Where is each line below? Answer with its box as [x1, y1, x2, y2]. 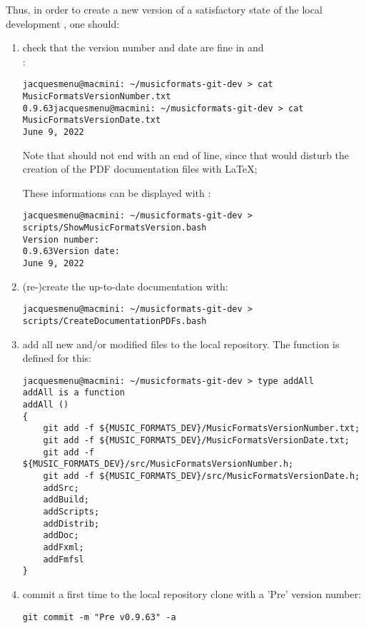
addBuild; [43, 495, 89, 505]
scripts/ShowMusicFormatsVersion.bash [22, 223, 207, 233]
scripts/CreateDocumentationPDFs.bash [22, 315, 207, 326]
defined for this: [22, 350, 91, 365]
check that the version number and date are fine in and [22, 40, 264, 55]
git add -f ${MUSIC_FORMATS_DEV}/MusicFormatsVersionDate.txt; [43, 435, 350, 446]
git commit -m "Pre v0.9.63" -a [22, 612, 176, 622]
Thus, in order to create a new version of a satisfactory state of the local [6, 2, 322, 16]
